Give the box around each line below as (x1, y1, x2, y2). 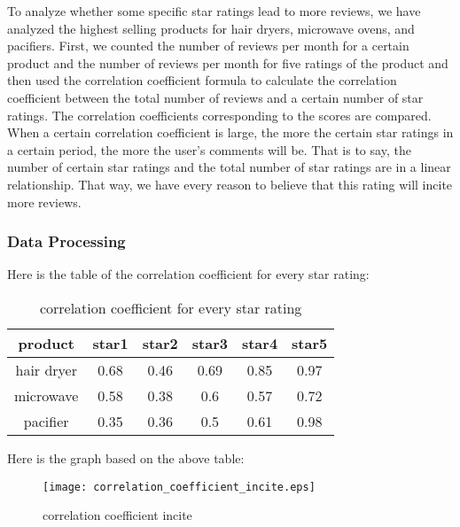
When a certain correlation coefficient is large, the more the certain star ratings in (7, 123, 454, 142)
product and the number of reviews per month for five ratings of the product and (7, 53, 448, 72)
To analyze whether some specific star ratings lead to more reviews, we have (7, 2, 421, 19)
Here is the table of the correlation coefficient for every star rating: (7, 265, 370, 283)
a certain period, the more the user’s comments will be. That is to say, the (7, 140, 411, 159)
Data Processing (7, 230, 126, 252)
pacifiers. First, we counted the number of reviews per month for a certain (7, 36, 409, 55)
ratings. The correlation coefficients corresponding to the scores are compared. (7, 105, 432, 124)
